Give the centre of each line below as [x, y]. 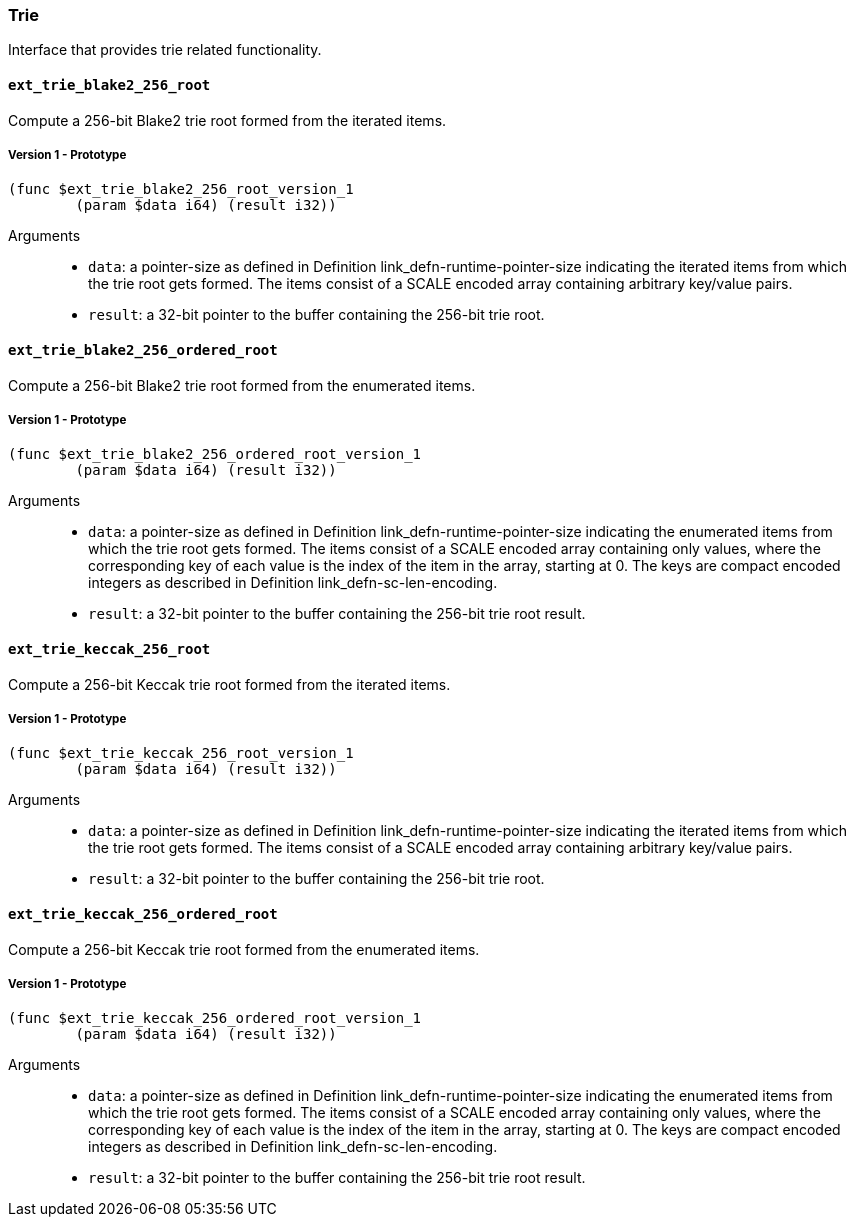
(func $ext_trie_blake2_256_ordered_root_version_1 [215, 454]
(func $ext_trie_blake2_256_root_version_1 [181, 189]
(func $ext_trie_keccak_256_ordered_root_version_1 [215, 1018]
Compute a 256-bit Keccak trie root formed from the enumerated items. [244, 949]
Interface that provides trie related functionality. [165, 50]
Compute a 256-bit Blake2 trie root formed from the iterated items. [227, 120]
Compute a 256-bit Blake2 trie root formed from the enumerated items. [242, 385]
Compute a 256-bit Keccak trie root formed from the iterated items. [229, 684]
